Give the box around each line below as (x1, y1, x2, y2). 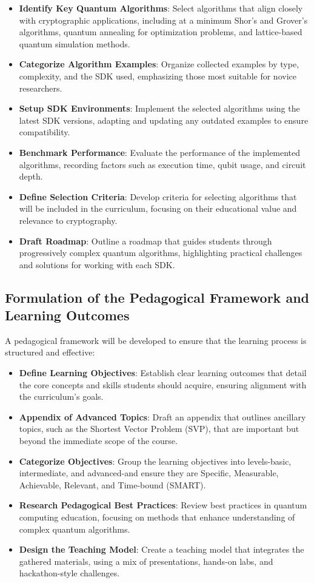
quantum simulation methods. (19, 37, 130, 50)
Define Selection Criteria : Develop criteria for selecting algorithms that (19, 190, 297, 203)
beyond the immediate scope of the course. (19, 434, 178, 447)
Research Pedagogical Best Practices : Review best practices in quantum (19, 499, 307, 511)
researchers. (19, 81, 62, 94)
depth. (19, 170, 43, 183)
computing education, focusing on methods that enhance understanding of (19, 511, 295, 523)
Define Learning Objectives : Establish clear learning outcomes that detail (19, 366, 307, 379)
